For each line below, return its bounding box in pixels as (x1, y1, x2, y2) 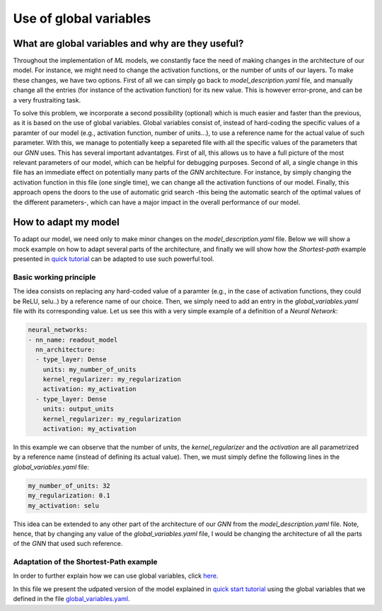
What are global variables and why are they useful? (13, 37, 244, 50)
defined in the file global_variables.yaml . (13, 595, 130, 603)
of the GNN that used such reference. (13, 540, 123, 548)
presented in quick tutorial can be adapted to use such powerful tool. (13, 255, 215, 263)
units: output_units (42, 405, 115, 413)
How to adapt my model (13, 216, 120, 228)
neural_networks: (28, 326, 88, 334)
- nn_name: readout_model (28, 336, 118, 344)
